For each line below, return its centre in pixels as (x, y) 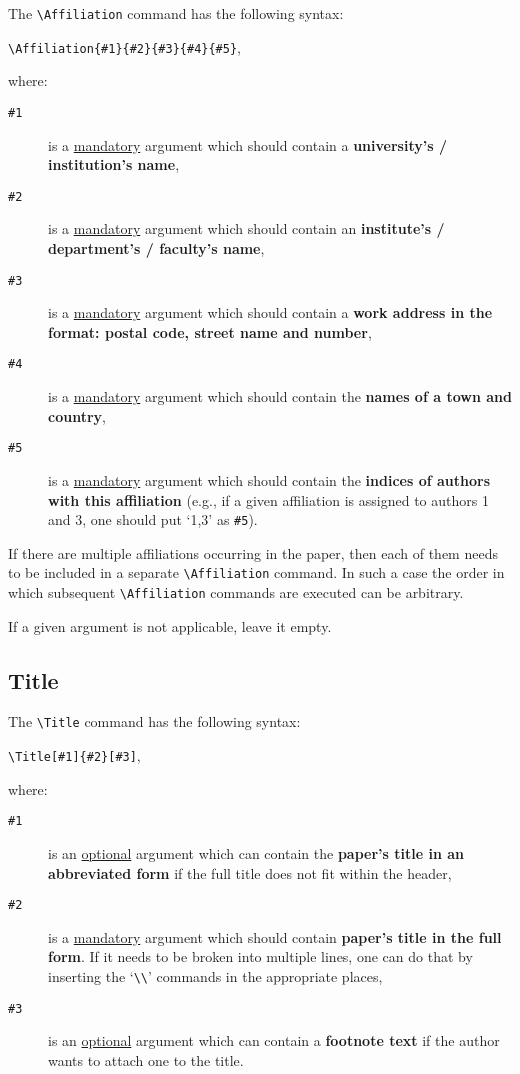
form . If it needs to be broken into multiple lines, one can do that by (260, 956)
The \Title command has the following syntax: (154, 721)
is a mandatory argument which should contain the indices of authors (269, 479)
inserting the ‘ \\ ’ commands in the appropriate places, (215, 976)
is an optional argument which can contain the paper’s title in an (256, 853)
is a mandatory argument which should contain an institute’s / (246, 228)
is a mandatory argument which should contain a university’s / (247, 144)
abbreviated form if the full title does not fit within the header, (250, 872)
